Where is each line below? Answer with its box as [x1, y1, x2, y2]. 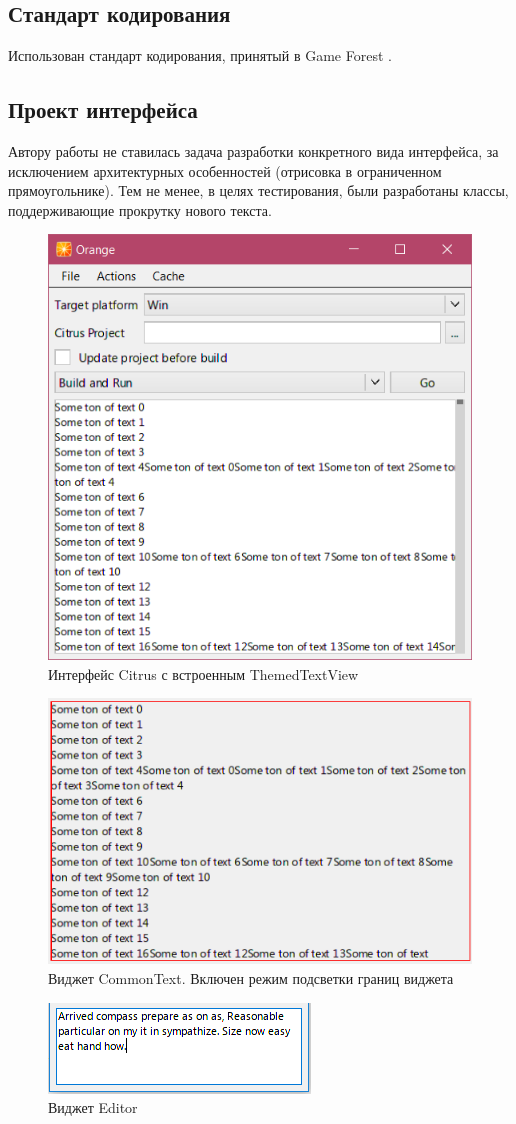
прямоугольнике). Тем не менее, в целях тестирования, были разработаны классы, [8, 180, 509, 201]
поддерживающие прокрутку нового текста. [8, 199, 272, 220]
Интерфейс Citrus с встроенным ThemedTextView [48, 663, 359, 684]
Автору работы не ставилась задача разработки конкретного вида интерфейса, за [8, 141, 499, 161]
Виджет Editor [48, 1097, 138, 1118]
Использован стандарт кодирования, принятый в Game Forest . [8, 45, 392, 66]
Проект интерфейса [8, 94, 198, 125]
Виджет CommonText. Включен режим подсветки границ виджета [48, 968, 454, 989]
